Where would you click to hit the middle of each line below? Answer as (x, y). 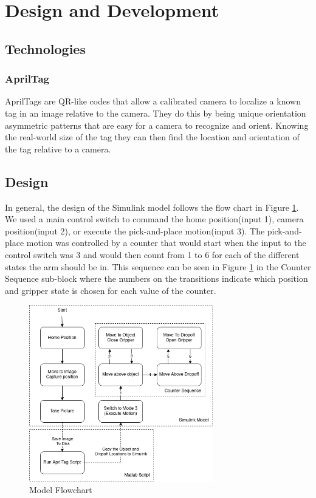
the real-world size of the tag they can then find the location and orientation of (152, 137)
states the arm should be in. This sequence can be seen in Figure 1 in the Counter (158, 266)
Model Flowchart (61, 490)
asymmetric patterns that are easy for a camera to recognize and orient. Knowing (157, 125)
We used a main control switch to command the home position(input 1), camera (154, 219)
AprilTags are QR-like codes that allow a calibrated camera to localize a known (153, 101)
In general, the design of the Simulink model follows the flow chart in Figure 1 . (152, 207)
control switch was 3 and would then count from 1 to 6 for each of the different (152, 254)
